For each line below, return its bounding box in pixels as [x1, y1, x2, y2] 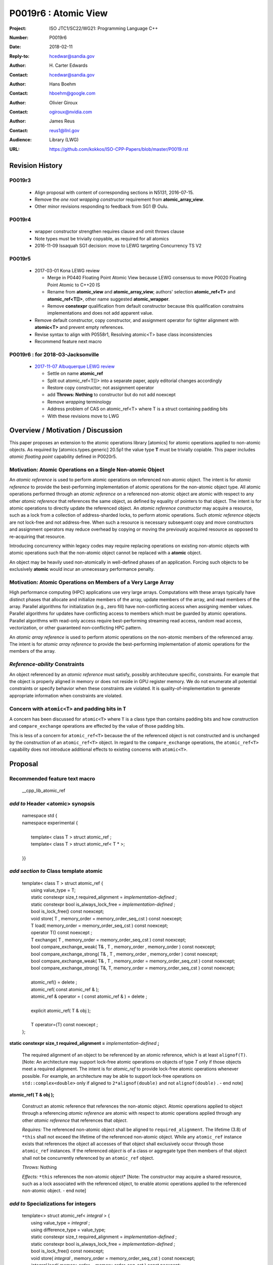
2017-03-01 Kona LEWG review [34, 268, 100, 274]
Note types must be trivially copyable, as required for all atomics [34, 235, 169, 241]
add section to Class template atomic [9, 868, 103, 875]
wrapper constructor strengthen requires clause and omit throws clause [34, 228, 185, 235]
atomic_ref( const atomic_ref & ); [31, 986, 100, 992]
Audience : [9, 137, 32, 143]
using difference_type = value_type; [31, 1227, 106, 1233]
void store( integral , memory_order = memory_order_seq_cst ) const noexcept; [31, 1255, 196, 1261]
